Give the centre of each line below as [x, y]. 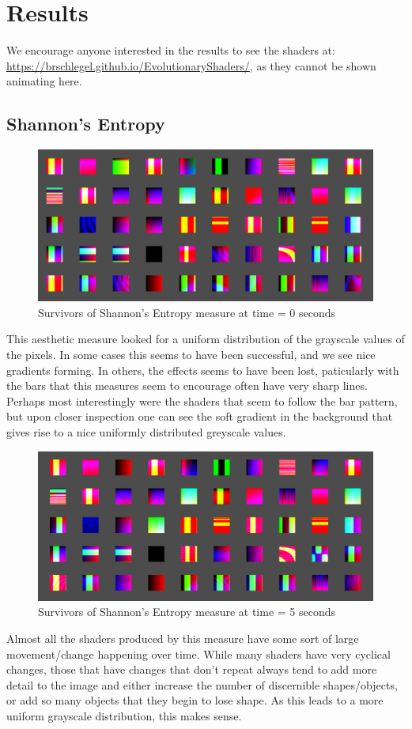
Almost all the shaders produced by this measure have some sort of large [183, 638]
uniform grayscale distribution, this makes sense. [124, 715]
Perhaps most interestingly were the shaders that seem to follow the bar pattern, [202, 400]
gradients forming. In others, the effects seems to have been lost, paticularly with [203, 370]
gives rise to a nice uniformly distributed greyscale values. [146, 431]
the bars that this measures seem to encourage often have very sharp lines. [187, 385]
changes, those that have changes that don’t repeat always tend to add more [192, 669]
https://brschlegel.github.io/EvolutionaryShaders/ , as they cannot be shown [191, 65]
